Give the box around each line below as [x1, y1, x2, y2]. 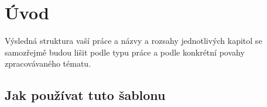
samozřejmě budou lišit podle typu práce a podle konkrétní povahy [5, 46, 245, 58]
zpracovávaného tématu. [5, 57, 91, 70]
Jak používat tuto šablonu [5, 86, 166, 104]
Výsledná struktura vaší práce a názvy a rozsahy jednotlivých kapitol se [5, 34, 262, 47]
